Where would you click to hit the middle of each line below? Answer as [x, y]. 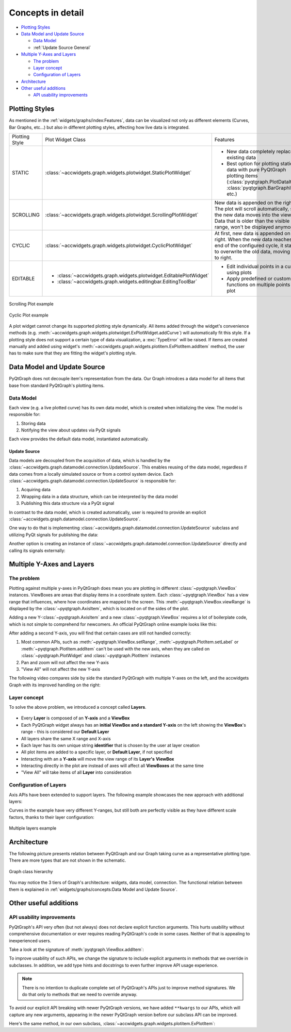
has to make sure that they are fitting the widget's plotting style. [73, 353]
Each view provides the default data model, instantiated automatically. [79, 439]
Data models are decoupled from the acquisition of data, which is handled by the [90, 460]
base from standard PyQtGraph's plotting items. [57, 385]
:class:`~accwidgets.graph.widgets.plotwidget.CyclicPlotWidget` [119, 246]
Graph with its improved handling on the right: [55, 685]
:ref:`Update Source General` [62, 47]
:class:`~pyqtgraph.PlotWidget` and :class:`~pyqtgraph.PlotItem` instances [96, 656]
